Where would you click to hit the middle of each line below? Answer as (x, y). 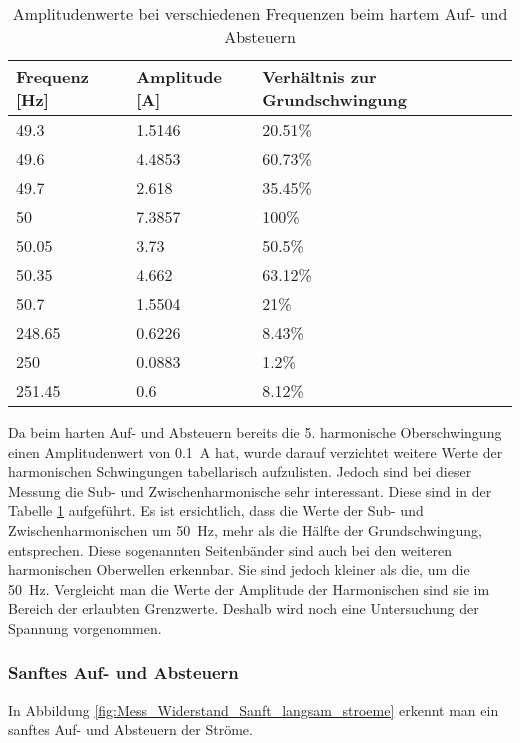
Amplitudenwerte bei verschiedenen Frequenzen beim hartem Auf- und (260, 13)
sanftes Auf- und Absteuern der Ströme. (130, 729)
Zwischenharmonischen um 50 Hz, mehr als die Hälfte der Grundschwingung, (245, 529)
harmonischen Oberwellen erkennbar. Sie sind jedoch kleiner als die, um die (239, 569)
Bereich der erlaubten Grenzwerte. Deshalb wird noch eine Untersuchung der (243, 608)
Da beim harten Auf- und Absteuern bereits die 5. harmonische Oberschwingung (255, 432)
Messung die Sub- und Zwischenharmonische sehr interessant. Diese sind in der (250, 490)
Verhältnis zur (319, 76)
